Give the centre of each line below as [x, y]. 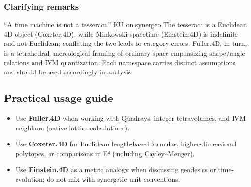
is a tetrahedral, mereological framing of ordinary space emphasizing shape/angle [125, 53]
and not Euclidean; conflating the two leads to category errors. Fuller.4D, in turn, [125, 43]
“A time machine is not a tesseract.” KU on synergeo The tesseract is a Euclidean [125, 24]
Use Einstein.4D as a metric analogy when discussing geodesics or [116, 169]
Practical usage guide [59, 98]
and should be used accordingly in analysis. [68, 72]
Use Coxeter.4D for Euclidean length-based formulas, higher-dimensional [126, 144]
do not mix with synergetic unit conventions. [113, 179]
